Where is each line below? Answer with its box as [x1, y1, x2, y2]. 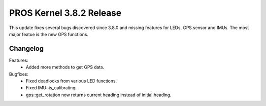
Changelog [9, 44, 44, 53]
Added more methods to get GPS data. [26, 64, 104, 70]
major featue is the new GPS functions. [9, 31, 89, 37]
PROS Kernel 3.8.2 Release [9, 7, 122, 18]
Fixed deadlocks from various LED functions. [26, 78, 117, 84]
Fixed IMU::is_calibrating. [26, 85, 77, 91]
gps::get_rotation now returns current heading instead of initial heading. [26, 92, 172, 98]
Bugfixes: [9, 71, 29, 77]
